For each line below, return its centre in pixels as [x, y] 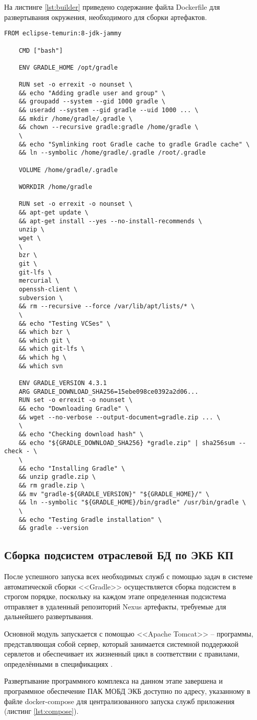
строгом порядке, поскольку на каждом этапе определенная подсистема [115, 596]
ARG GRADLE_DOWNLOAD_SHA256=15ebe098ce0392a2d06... [109, 391]
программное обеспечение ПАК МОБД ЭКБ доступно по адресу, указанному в [127, 691]
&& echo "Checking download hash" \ [81, 435]
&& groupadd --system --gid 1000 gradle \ [92, 102]
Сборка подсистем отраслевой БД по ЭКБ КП [119, 555]
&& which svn [41, 366]
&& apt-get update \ [53, 212]
